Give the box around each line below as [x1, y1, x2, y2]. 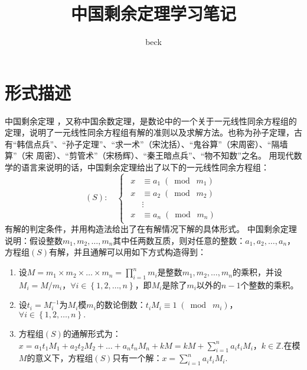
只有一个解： [112, 352, 162, 364]
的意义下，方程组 [27, 352, 93, 364]
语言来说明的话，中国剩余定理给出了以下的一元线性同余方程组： [21, 161, 269, 173]
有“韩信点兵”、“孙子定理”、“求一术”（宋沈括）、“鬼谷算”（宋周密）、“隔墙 [5, 137, 288, 150]
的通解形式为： [63, 327, 121, 340]
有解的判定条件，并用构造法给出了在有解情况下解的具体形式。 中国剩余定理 [5, 223, 297, 235]
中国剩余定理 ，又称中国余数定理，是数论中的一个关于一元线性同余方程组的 [5, 114, 297, 127]
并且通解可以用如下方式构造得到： [74, 246, 207, 258]
